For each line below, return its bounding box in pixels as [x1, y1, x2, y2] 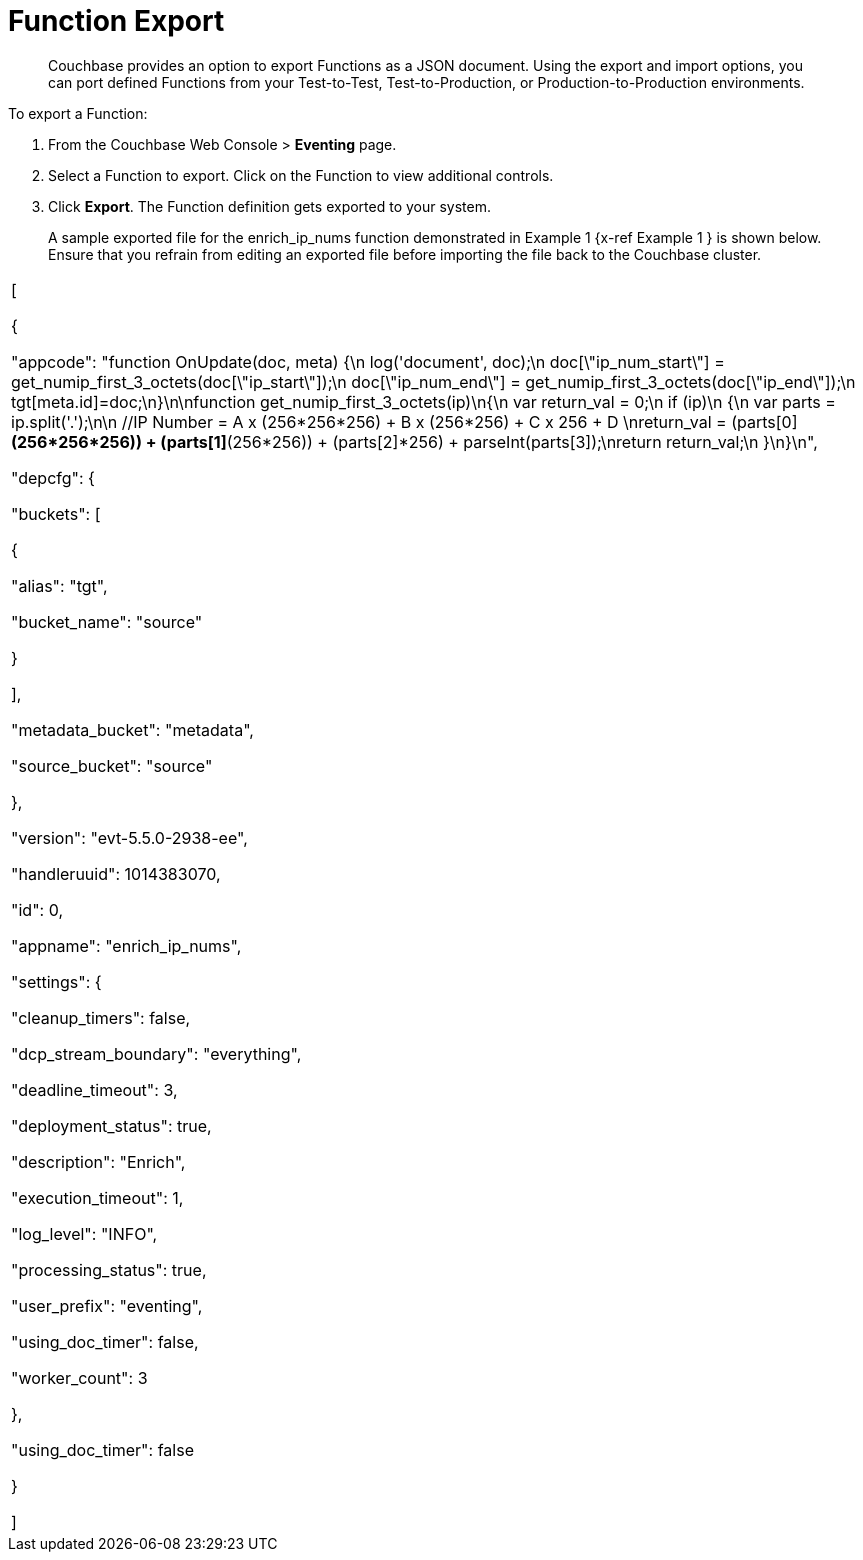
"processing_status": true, [11, 1259, 207, 1280]
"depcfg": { [11, 467, 95, 488]
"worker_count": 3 [11, 1367, 148, 1388]
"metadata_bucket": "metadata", [11, 719, 254, 740]
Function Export [8, 4, 225, 38]
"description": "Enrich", [11, 1151, 186, 1172]
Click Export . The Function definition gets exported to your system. [48, 197, 492, 215]
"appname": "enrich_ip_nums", [11, 935, 242, 956]
